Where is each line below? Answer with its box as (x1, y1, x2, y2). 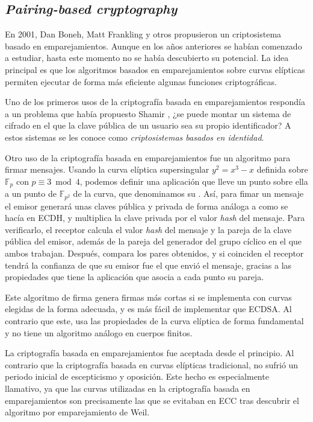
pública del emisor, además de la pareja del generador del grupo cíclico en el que (5, 235, 302, 248)
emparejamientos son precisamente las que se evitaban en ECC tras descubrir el (5, 394, 299, 406)
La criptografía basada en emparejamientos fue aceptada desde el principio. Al (5, 347, 294, 359)
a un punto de (5, 187, 57, 200)
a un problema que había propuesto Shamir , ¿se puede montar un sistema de (5, 107, 291, 120)
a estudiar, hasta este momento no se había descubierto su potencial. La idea (5, 51, 289, 64)
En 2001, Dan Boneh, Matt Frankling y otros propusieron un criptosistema (5, 28, 282, 40)
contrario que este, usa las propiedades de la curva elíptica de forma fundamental (5, 314, 304, 327)
